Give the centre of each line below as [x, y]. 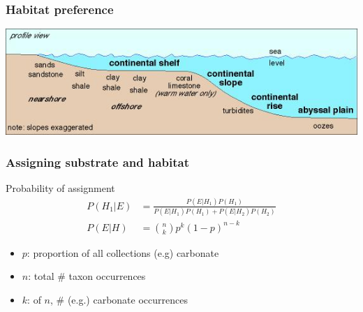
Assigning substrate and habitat [98, 162]
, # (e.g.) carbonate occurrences [119, 299]
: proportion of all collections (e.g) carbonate [123, 252]
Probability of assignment [60, 188]
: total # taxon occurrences [87, 276]
